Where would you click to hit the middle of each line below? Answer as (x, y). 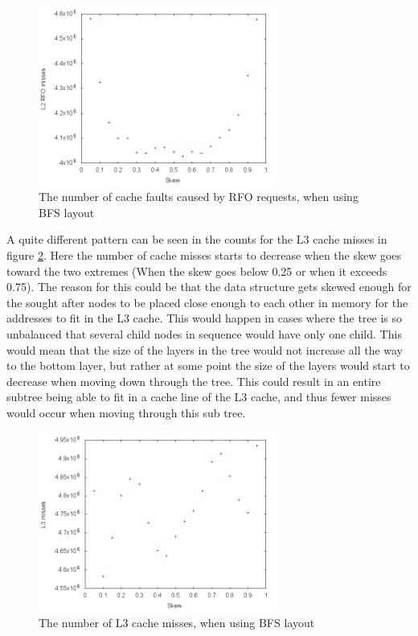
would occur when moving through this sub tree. (126, 412)
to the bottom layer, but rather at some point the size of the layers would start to (208, 365)
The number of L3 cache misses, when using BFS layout (177, 622)
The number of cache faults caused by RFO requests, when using (199, 197)
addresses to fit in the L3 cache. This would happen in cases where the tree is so (205, 318)
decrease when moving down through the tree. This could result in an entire (194, 381)
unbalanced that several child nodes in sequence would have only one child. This (204, 333)
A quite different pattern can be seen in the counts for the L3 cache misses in (197, 239)
